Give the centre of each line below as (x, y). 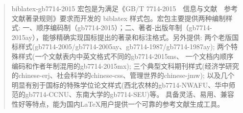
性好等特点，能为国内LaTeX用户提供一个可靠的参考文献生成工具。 (118, 104)
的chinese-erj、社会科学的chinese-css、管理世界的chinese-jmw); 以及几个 (123, 75)
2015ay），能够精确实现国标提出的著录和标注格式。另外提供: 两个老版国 (125, 37)
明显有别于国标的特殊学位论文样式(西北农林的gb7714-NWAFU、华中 (120, 85)
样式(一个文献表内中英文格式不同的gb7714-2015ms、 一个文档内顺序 (126, 56)
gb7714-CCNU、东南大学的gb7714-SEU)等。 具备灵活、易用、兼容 (130, 94)
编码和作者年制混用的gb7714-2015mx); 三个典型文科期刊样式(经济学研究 (125, 66)
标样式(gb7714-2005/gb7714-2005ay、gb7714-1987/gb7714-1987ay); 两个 (121, 47)
